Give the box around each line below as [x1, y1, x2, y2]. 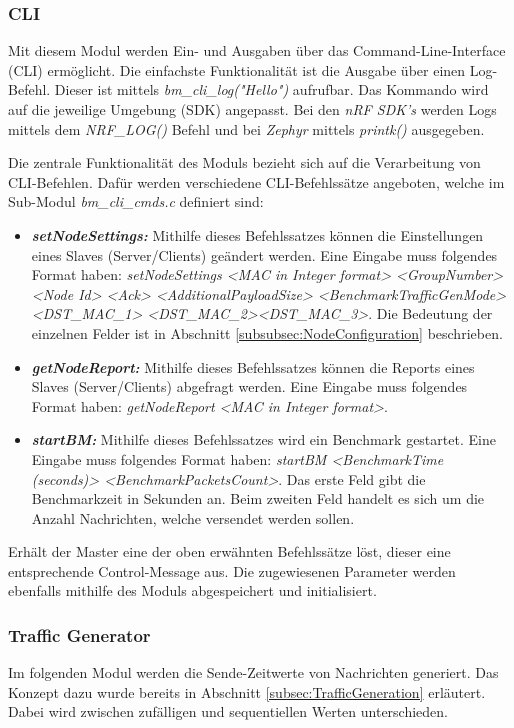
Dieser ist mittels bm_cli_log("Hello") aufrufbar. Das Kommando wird [54, 79, 489, 100]
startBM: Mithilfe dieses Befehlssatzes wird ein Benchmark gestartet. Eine [31, 429, 496, 450]
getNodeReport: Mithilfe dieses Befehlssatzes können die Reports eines [31, 356, 475, 377]
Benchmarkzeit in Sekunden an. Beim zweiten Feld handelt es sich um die [31, 488, 485, 509]
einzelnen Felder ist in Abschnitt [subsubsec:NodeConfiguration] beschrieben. [31, 322, 503, 343]
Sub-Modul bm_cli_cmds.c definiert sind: [8, 191, 264, 212]
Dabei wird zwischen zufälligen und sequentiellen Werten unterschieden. [8, 701, 449, 722]
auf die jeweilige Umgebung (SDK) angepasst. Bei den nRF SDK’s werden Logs [8, 99, 497, 119]
